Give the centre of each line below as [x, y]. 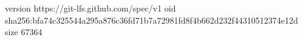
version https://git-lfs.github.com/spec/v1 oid [90, 8]
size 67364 [24, 32]
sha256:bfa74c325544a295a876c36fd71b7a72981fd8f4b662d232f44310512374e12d [151, 20]
